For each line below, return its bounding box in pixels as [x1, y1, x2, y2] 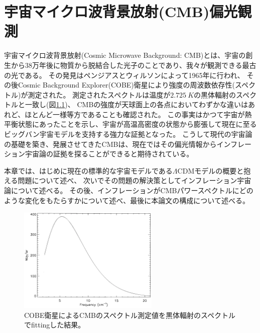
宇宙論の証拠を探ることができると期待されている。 [25, 148, 194, 159]
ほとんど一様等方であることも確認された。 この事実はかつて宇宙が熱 [25, 109, 252, 119]
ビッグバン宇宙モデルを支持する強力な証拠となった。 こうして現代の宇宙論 [4, 129, 252, 139]
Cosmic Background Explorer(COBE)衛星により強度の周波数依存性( [18, 79, 235, 90]
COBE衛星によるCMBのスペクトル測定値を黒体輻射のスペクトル [24, 309, 235, 320]
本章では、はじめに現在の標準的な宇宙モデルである [4, 165, 173, 176]
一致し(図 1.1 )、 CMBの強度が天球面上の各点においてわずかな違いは [25, 99, 248, 110]
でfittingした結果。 [24, 319, 85, 330]
